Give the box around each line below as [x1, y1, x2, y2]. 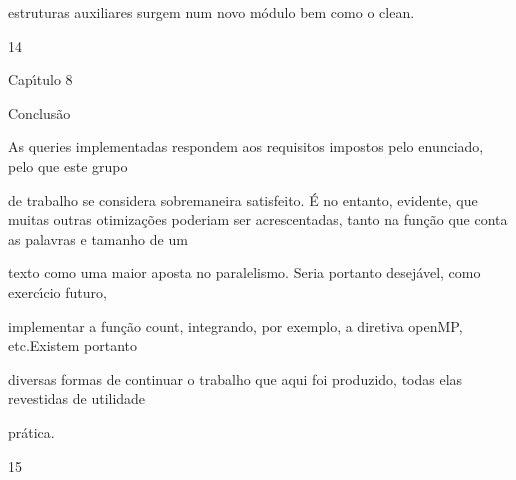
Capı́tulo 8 [8, 69, 73, 90]
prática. [8, 421, 55, 442]
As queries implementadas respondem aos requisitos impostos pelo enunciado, [8, 136, 484, 157]
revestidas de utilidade [8, 388, 146, 409]
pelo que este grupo [8, 155, 128, 176]
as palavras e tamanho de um [8, 228, 188, 249]
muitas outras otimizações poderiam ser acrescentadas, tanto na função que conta [8, 209, 508, 230]
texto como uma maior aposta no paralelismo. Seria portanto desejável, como [8, 262, 481, 283]
